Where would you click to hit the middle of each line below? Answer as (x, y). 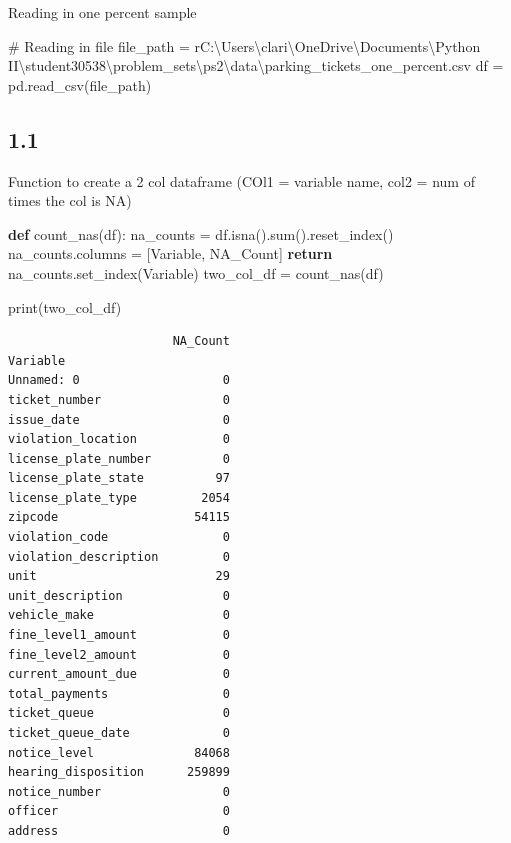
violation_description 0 (119, 556)
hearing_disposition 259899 (119, 772)
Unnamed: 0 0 (119, 380)
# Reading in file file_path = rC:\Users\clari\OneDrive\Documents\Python (244, 45)
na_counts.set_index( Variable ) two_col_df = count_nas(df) (196, 272)
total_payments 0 (119, 693)
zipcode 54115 (119, 517)
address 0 (119, 830)
